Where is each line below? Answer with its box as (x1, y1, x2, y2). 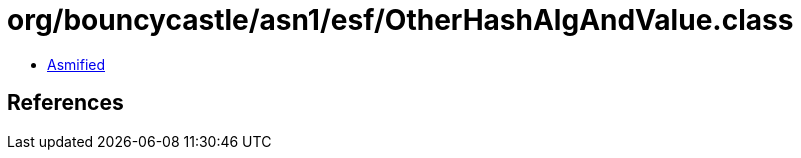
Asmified (47, 55, 106, 73)
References (7, 90, 124, 116)
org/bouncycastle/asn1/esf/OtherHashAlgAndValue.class (7, 3, 794, 37)
